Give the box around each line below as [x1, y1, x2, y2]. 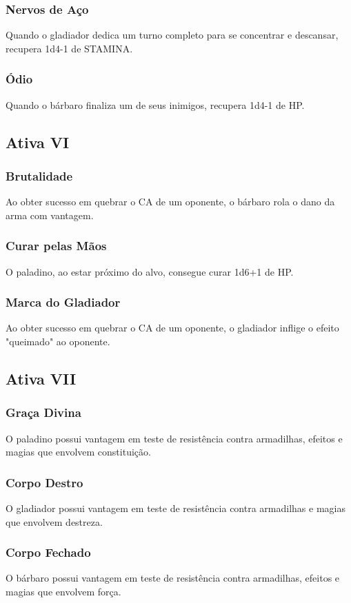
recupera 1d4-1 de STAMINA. [6, 41, 133, 55]
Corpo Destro [6, 473, 83, 491]
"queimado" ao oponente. [6, 334, 110, 349]
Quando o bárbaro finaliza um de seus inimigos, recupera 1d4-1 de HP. [6, 97, 305, 112]
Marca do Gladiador [6, 294, 121, 311]
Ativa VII [6, 368, 77, 389]
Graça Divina [6, 404, 81, 421]
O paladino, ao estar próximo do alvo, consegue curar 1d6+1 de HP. [6, 264, 294, 278]
